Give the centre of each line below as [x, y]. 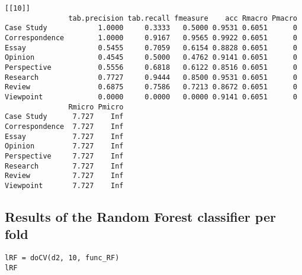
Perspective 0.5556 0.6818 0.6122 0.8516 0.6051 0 [151, 67]
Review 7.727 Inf [64, 176]
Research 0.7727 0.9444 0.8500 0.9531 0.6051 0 [151, 77]
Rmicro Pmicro [96, 107]
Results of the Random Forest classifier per [140, 216]
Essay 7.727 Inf [64, 136]
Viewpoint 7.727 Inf [64, 185]
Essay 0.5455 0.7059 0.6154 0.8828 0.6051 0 [151, 48]
